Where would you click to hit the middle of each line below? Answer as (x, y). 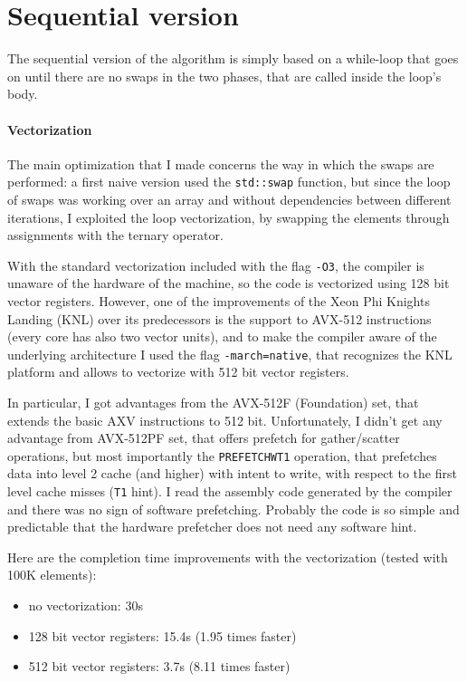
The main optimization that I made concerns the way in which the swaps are (221, 163)
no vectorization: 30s (86, 605)
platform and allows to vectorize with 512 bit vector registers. (178, 372)
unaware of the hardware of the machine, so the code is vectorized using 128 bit (229, 283)
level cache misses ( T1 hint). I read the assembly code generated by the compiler (230, 491)
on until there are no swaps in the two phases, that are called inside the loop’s (224, 76)
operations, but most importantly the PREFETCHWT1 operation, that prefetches (222, 455)
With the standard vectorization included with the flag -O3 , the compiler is (216, 265)
